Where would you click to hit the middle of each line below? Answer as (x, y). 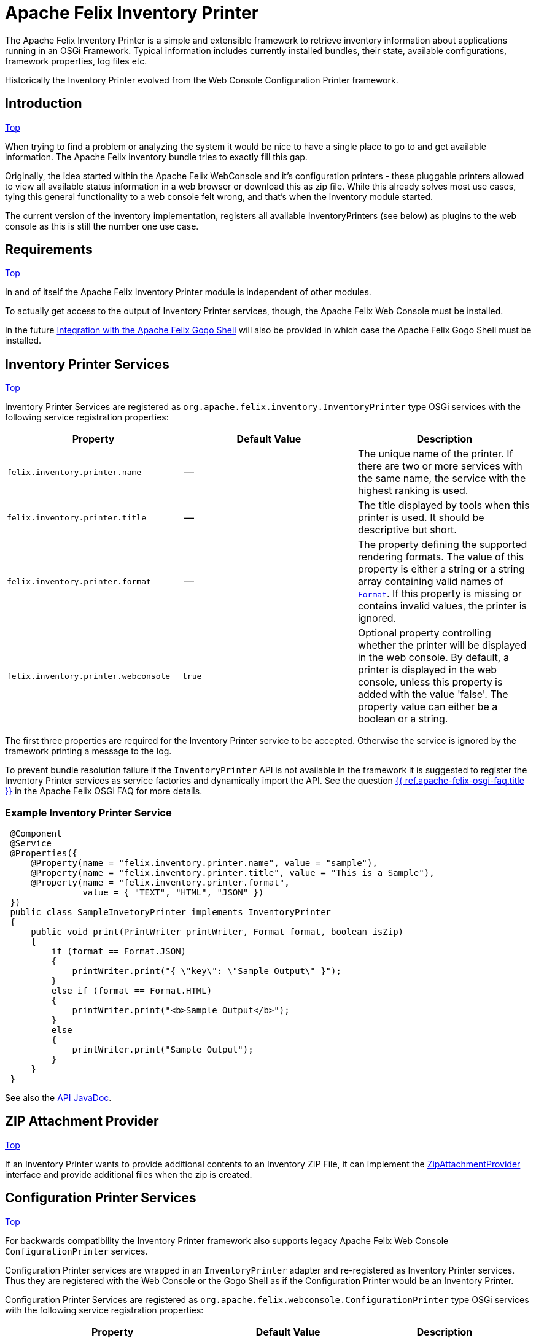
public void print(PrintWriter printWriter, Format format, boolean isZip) (217, 932)
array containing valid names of (431, 582)
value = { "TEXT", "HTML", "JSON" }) (173, 893)
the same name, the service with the (442, 478)
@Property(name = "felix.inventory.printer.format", (160, 883)
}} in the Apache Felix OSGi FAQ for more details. (104, 791)
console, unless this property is (430, 682)
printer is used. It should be (421, 518)
